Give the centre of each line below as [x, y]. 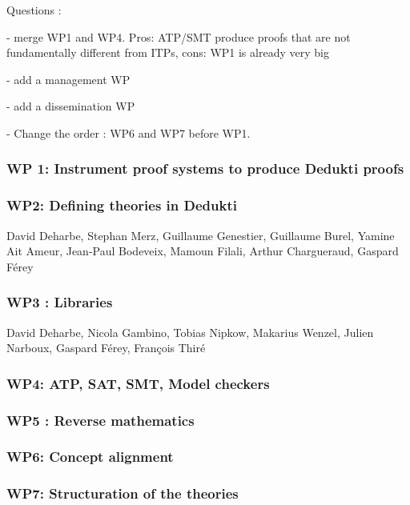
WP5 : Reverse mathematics [100, 420]
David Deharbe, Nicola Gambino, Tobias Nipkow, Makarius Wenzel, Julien [190, 332]
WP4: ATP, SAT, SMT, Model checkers [138, 383]
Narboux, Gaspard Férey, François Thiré [106, 348]
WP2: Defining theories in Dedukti [122, 205]
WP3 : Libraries [60, 302]
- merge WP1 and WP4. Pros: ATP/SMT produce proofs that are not [179, 36]
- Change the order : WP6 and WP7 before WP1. [129, 132]
